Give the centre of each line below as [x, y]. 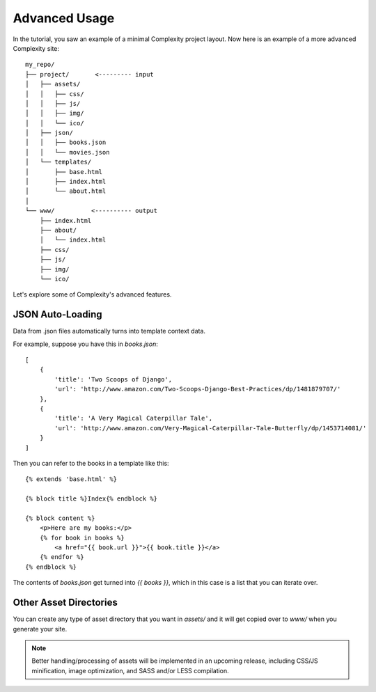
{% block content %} [60, 518]
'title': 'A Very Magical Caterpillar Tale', [133, 418]
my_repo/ [40, 65]
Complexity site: [36, 48]
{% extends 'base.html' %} [71, 479]
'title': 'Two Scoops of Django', [113, 379]
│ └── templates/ [58, 162]
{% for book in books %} [82, 537]
